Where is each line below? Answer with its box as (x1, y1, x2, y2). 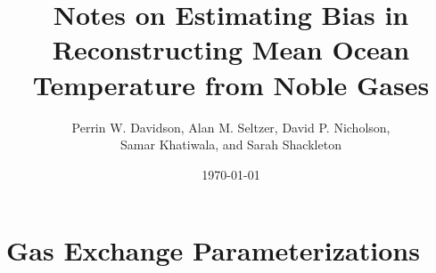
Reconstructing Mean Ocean (52, 31, 410, 68)
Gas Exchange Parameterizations (6, 232, 420, 269)
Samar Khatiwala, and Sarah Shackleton (120, 135, 341, 154)
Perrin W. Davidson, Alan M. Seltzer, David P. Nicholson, (71, 117, 391, 136)
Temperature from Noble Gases (32, 66, 430, 102)
